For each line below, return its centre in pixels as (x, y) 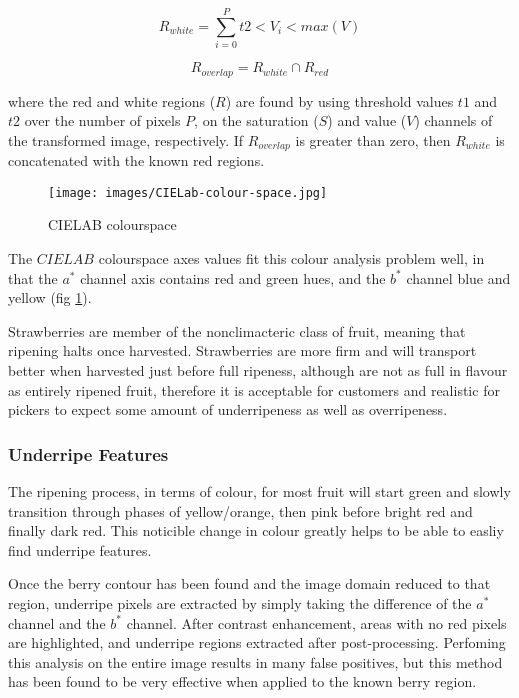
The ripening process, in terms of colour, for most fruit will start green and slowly (259, 491)
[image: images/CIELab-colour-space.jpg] (188, 192)
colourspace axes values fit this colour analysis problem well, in (291, 258)
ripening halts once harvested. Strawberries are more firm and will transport (242, 350)
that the (33, 277)
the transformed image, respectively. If (126, 139)
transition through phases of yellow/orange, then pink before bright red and (240, 510)
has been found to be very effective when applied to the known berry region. (242, 681)
